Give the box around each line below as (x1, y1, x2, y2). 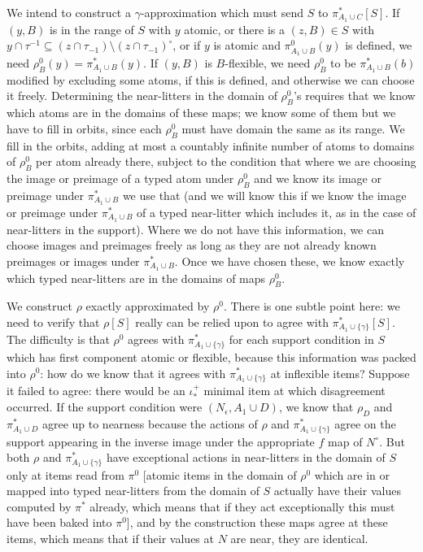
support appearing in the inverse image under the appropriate (7, 432, 315, 450)
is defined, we (345, 37, 412, 54)
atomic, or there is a (184, 20, 285, 37)
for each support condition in (229, 331, 374, 348)
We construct (7, 298, 73, 315)
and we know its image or (254, 170, 382, 187)
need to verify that (7, 314, 100, 330)
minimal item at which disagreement (203, 381, 386, 398)
